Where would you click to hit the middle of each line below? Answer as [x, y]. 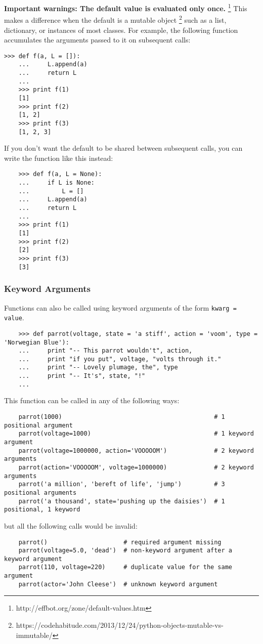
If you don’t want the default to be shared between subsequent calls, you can [123, 148]
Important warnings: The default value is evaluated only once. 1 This [126, 7]
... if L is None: [56, 183]
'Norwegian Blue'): [37, 342]
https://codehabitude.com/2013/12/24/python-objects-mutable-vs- [120, 625]
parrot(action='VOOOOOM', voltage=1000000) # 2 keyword [136, 467]
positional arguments [40, 492]
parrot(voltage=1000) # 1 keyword [136, 434]
